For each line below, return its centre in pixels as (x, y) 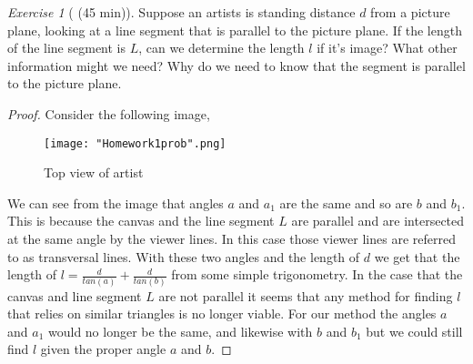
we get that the (417, 256)
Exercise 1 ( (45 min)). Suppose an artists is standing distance (181, 12)
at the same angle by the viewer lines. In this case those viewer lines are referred (231, 238)
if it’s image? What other (387, 48)
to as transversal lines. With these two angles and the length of (184, 256)
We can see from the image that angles (116, 202)
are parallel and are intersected (378, 221)
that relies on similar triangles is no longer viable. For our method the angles (222, 313)
